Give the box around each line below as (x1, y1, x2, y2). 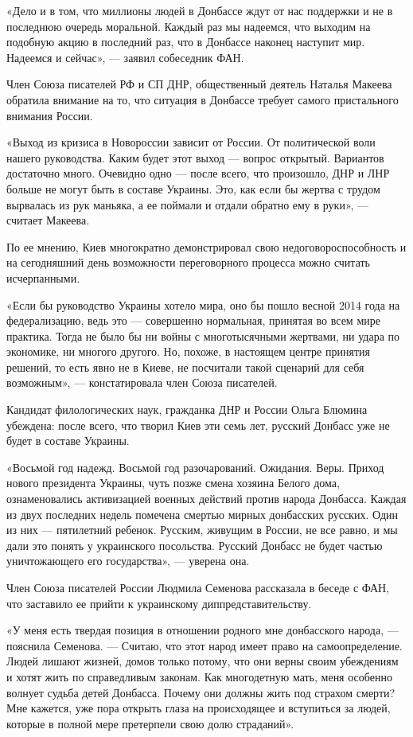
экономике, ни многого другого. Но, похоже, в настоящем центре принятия (6, 343, 370, 360)
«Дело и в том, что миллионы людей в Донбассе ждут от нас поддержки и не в (6, 2, 393, 18)
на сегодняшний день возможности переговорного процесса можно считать (6, 254, 371, 271)
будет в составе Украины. (6, 432, 130, 449)
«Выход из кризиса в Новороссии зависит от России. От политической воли (6, 134, 376, 150)
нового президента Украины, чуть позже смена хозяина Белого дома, (6, 474, 340, 491)
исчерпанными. (6, 269, 80, 286)
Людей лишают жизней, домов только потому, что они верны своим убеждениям (6, 653, 399, 669)
